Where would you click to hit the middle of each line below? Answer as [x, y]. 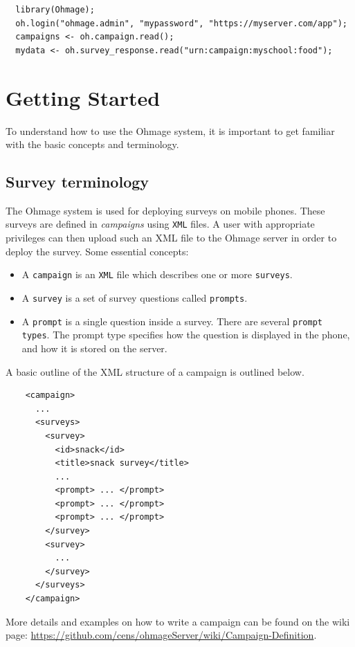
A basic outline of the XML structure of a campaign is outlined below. [155, 371]
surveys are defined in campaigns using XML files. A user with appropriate [160, 224]
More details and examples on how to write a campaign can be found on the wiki [178, 621]
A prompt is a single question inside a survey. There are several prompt [172, 321]
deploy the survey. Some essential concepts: [97, 251]
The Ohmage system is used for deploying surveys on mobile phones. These [165, 210]
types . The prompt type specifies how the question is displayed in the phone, [186, 335]
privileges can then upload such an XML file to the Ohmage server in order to [171, 238]
